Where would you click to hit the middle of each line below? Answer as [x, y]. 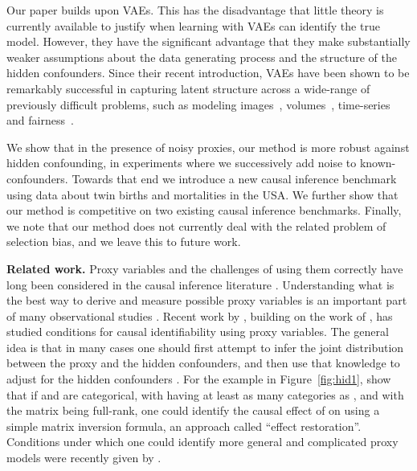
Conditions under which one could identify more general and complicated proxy [202, 442]
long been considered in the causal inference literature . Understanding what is [200, 284]
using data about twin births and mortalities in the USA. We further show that [202, 194]
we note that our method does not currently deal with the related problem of [196, 225]
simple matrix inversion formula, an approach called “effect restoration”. [184, 426]
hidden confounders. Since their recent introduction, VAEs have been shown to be [208, 73]
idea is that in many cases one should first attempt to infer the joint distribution [205, 347]
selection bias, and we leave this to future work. [124, 242]
